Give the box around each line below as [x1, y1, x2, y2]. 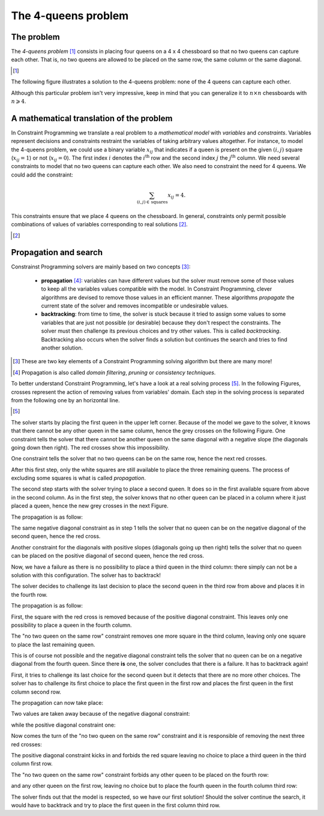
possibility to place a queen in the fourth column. [11, 621, 132, 629]
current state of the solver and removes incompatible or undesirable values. [41, 302, 229, 309]
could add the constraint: [11, 171, 73, 178]
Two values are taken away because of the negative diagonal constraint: [11, 710, 190, 718]
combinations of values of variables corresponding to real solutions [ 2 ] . [11, 221, 188, 228]
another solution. [41, 344, 83, 351]
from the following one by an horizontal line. [11, 396, 120, 403]
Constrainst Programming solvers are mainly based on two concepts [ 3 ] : [11, 263, 191, 270]
